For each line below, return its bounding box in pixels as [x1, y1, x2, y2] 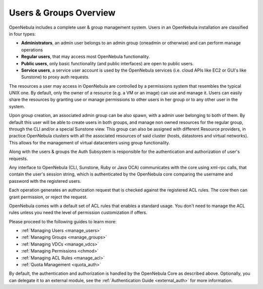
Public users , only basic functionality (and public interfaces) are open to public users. [21, 60, 194, 66]
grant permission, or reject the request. [9, 194, 88, 200]
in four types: [9, 31, 36, 37]
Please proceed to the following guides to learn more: [9, 218, 117, 224]
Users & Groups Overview [9, 7, 116, 18]
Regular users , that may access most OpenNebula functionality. [21, 54, 150, 59]
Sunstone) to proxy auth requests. [21, 74, 90, 80]
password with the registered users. [9, 178, 81, 184]
